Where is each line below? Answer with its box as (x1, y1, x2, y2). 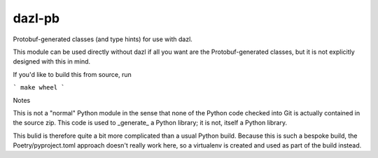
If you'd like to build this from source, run (13, 70, 132, 78)
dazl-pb (13, 10, 59, 26)
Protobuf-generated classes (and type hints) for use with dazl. (13, 35, 192, 43)
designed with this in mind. (13, 57, 91, 66)
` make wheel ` (13, 84, 66, 92)
